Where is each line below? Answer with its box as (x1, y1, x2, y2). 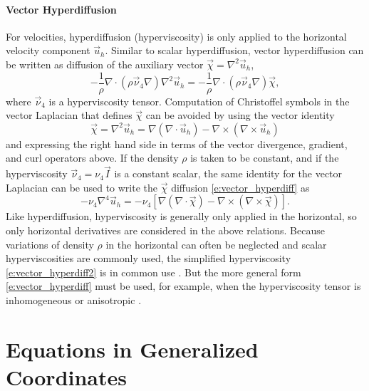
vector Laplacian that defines (6, 108, 132, 122)
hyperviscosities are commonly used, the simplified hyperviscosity (6, 251, 291, 266)
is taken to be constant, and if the (190, 150, 339, 165)
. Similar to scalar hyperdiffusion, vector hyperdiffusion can (105, 43, 364, 58)
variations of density (6, 236, 94, 251)
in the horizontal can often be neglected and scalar (105, 236, 327, 251)
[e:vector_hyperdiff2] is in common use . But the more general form (6, 264, 301, 279)
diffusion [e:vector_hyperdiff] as (171, 179, 310, 194)
